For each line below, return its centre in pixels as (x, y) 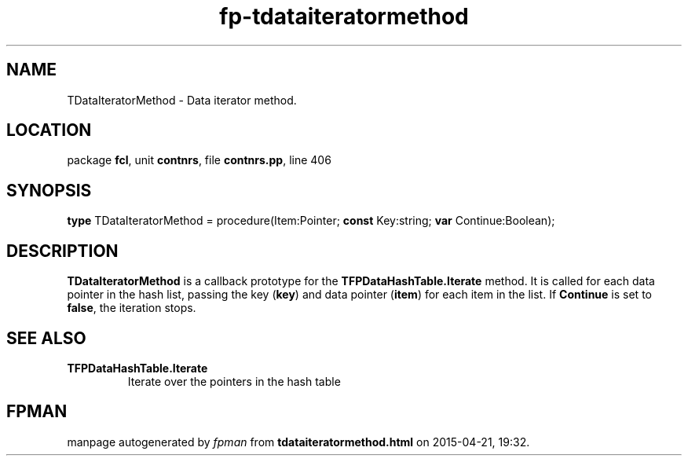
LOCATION (49, 130)
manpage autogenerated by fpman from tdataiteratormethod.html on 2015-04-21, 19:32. (298, 442)
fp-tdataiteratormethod (344, 16)
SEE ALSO (46, 338)
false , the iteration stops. (132, 308)
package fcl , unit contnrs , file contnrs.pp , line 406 (199, 160)
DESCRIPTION (62, 251)
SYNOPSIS (49, 190)
